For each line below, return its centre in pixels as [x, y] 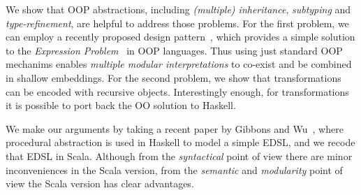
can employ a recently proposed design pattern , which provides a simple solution [180, 37]
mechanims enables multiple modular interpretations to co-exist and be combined [179, 64]
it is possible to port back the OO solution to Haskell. [121, 105]
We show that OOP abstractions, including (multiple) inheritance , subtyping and [178, 9]
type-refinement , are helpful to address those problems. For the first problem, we [177, 23]
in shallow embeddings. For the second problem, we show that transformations [174, 77]
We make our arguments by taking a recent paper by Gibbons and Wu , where [175, 128]
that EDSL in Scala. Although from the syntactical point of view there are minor [179, 156]
